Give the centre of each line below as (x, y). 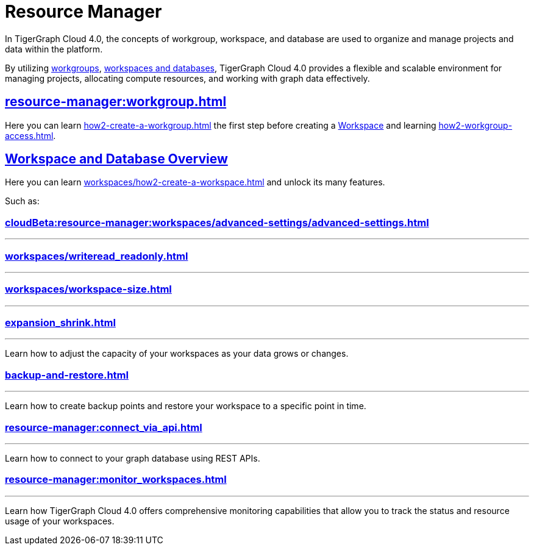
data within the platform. (54, 49)
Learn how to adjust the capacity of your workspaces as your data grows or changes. (177, 354)
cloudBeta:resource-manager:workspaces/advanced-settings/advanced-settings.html (217, 222)
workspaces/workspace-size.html (88, 289)
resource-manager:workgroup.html (116, 102)
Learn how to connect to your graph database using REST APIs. (133, 458)
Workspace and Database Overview (116, 159)
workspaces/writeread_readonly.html (97, 256)
